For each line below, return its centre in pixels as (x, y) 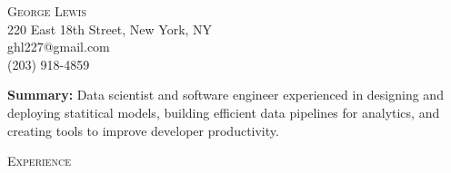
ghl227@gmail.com (59, 47)
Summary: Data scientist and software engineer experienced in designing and (225, 95)
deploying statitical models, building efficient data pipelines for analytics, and (224, 112)
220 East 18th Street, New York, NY (110, 29)
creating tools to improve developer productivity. (143, 130)
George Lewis (47, 11)
